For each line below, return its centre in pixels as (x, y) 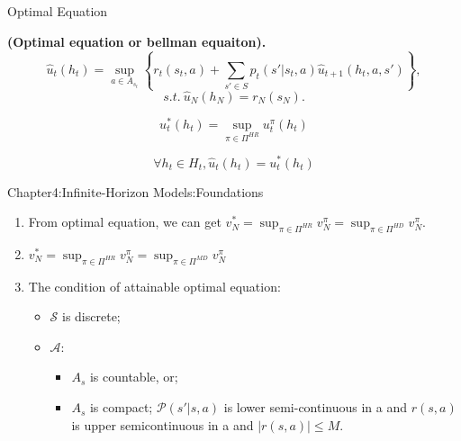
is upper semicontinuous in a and (163, 424)
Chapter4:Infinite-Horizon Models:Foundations (136, 191)
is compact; (121, 407)
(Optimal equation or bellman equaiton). (137, 41)
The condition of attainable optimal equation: (154, 286)
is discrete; (91, 316)
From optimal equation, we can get (125, 222)
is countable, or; (134, 377)
